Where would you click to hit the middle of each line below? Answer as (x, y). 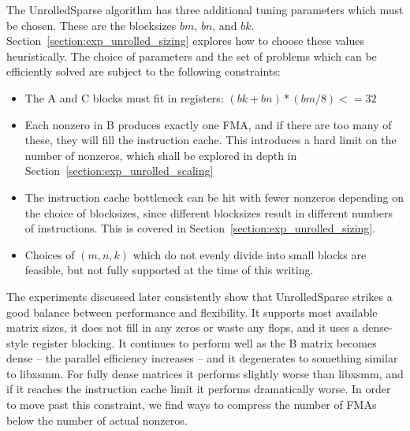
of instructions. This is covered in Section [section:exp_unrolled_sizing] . (200, 228)
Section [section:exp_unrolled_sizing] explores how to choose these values (185, 41)
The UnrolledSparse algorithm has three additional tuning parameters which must (205, 9)
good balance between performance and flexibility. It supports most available (192, 312)
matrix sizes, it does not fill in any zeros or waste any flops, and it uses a (183, 327)
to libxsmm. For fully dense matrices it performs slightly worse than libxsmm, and (205, 373)
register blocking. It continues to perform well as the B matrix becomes (204, 342)
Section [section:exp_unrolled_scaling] (119, 171)
